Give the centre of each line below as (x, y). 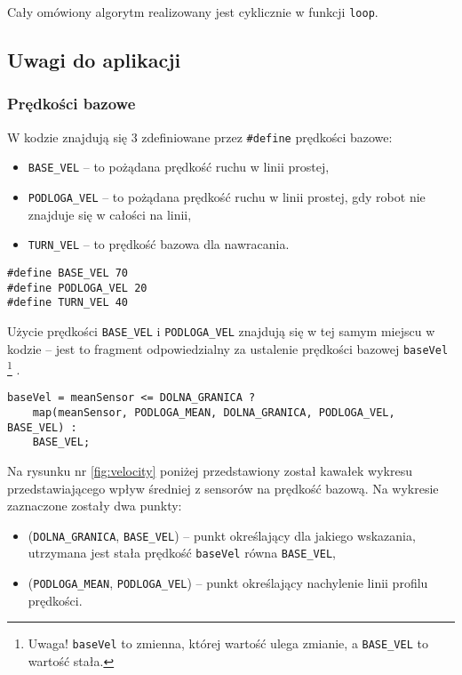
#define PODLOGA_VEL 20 (77, 288)
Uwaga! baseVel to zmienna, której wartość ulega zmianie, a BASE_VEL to (228, 643)
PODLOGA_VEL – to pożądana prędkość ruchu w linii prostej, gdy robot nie (227, 196)
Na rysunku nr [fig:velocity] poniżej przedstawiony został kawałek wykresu (210, 471)
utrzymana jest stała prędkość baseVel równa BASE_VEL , (182, 553)
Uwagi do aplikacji (94, 60)
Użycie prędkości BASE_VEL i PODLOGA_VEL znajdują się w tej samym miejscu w (221, 330)
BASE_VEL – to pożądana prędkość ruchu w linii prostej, (179, 167)
